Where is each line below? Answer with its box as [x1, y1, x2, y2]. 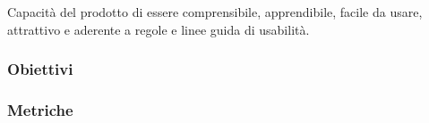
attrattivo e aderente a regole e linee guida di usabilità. [7, 20, 310, 38]
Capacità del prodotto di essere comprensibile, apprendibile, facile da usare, [7, 3, 423, 20]
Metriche [7, 98, 73, 120]
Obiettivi [7, 58, 73, 80]
